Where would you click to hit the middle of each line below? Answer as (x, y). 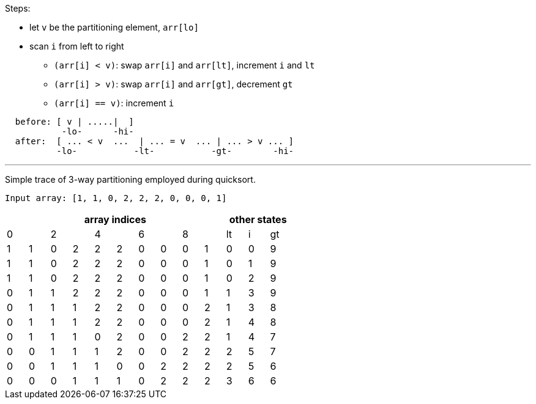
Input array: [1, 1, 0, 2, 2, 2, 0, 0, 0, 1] (116, 198)
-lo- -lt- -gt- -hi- (175, 151)
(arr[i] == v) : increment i (114, 103)
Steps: (18, 8)
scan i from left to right (77, 46)
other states (258, 219)
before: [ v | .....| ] (74, 122)
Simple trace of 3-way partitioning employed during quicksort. (130, 179)
